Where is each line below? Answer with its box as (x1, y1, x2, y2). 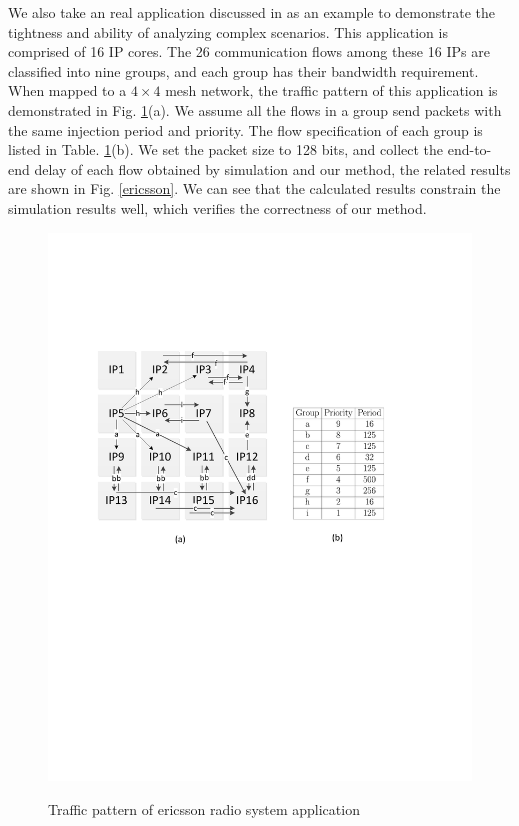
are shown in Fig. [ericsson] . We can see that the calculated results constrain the (8, 178, 501, 199)
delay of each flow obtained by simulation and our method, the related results (34, 158, 511, 179)
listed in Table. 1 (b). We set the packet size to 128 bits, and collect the (8, 139, 444, 160)
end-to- (447, 139, 492, 160)
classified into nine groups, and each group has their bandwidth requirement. (8, 60, 479, 81)
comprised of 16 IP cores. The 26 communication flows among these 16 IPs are (8, 41, 490, 62)
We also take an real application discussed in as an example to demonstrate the (8, 2, 496, 22)
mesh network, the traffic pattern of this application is (165, 80, 498, 101)
